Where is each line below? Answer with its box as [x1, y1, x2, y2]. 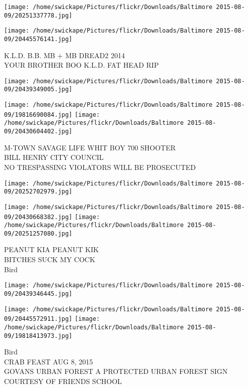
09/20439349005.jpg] [4, 86, 73, 93]
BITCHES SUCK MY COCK [4, 254, 95, 265]
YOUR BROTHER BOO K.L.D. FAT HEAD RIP [4, 60, 159, 70]
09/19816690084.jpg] [4, 111, 73, 118]
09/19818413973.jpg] [4, 332, 73, 339]
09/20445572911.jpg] [4, 315, 73, 323]
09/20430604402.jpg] [4, 128, 73, 135]
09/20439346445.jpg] [4, 290, 73, 297]
